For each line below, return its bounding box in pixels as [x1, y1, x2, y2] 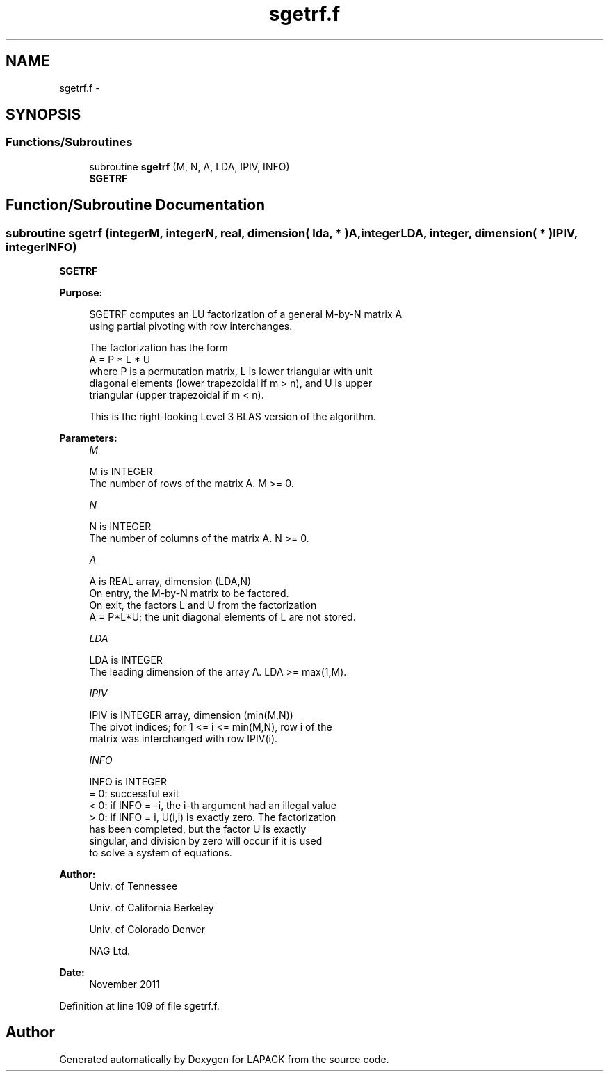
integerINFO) [6, 239, 77, 254]
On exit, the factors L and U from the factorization [89, 599, 317, 612]
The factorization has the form [89, 342, 228, 354]
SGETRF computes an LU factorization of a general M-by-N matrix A [89, 308, 403, 321]
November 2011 [89, 978, 160, 991]
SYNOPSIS [6, 106, 81, 124]
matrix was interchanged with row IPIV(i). [89, 733, 278, 745]
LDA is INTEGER [89, 654, 163, 667]
